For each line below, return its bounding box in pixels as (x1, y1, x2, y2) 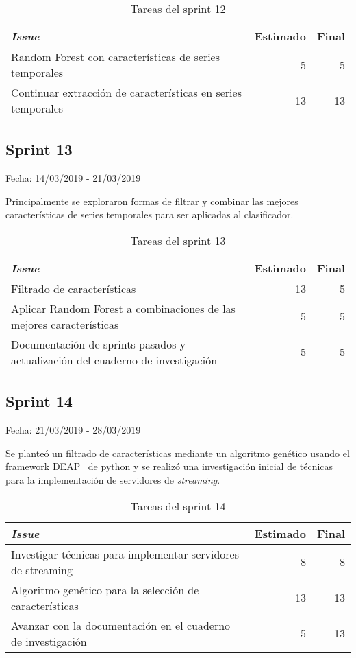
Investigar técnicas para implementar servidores (11, 545, 239, 562)
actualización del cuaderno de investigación (11, 351, 218, 368)
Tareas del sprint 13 (130, 232, 226, 248)
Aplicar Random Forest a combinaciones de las (11, 300, 236, 316)
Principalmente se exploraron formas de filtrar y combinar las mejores (5, 193, 298, 208)
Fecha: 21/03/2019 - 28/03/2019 (5, 423, 141, 437)
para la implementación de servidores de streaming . (5, 472, 220, 486)
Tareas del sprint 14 (130, 497, 226, 514)
